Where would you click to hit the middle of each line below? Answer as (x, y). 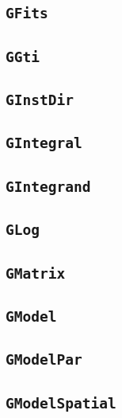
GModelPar (44, 360)
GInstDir (40, 100)
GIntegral (44, 143)
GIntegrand (48, 186)
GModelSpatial (61, 403)
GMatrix (36, 273)
